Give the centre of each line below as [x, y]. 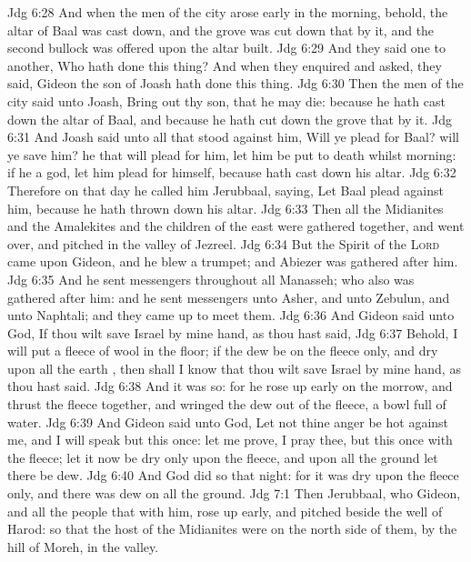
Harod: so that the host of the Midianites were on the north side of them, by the [232, 529]
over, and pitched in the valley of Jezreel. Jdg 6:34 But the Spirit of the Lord [224, 243]
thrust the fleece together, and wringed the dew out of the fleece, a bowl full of [227, 404]
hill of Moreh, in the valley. [83, 546]
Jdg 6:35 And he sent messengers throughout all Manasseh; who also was [211, 279]
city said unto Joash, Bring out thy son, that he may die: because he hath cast [226, 100]
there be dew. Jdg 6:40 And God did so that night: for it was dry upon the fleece [233, 475]
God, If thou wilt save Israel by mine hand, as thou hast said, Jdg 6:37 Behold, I [233, 332]
